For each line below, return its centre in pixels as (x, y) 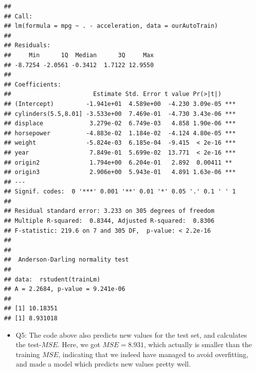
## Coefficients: (33, 84)
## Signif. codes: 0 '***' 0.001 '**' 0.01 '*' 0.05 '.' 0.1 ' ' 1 (120, 192)
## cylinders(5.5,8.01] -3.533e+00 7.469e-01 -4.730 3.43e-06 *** (120, 114)
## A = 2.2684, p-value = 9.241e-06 (65, 289)
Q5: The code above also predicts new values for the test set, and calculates (131, 334)
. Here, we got (79, 344)
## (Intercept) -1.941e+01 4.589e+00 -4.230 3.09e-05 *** (120, 104)
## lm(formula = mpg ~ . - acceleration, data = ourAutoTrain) (111, 26)
